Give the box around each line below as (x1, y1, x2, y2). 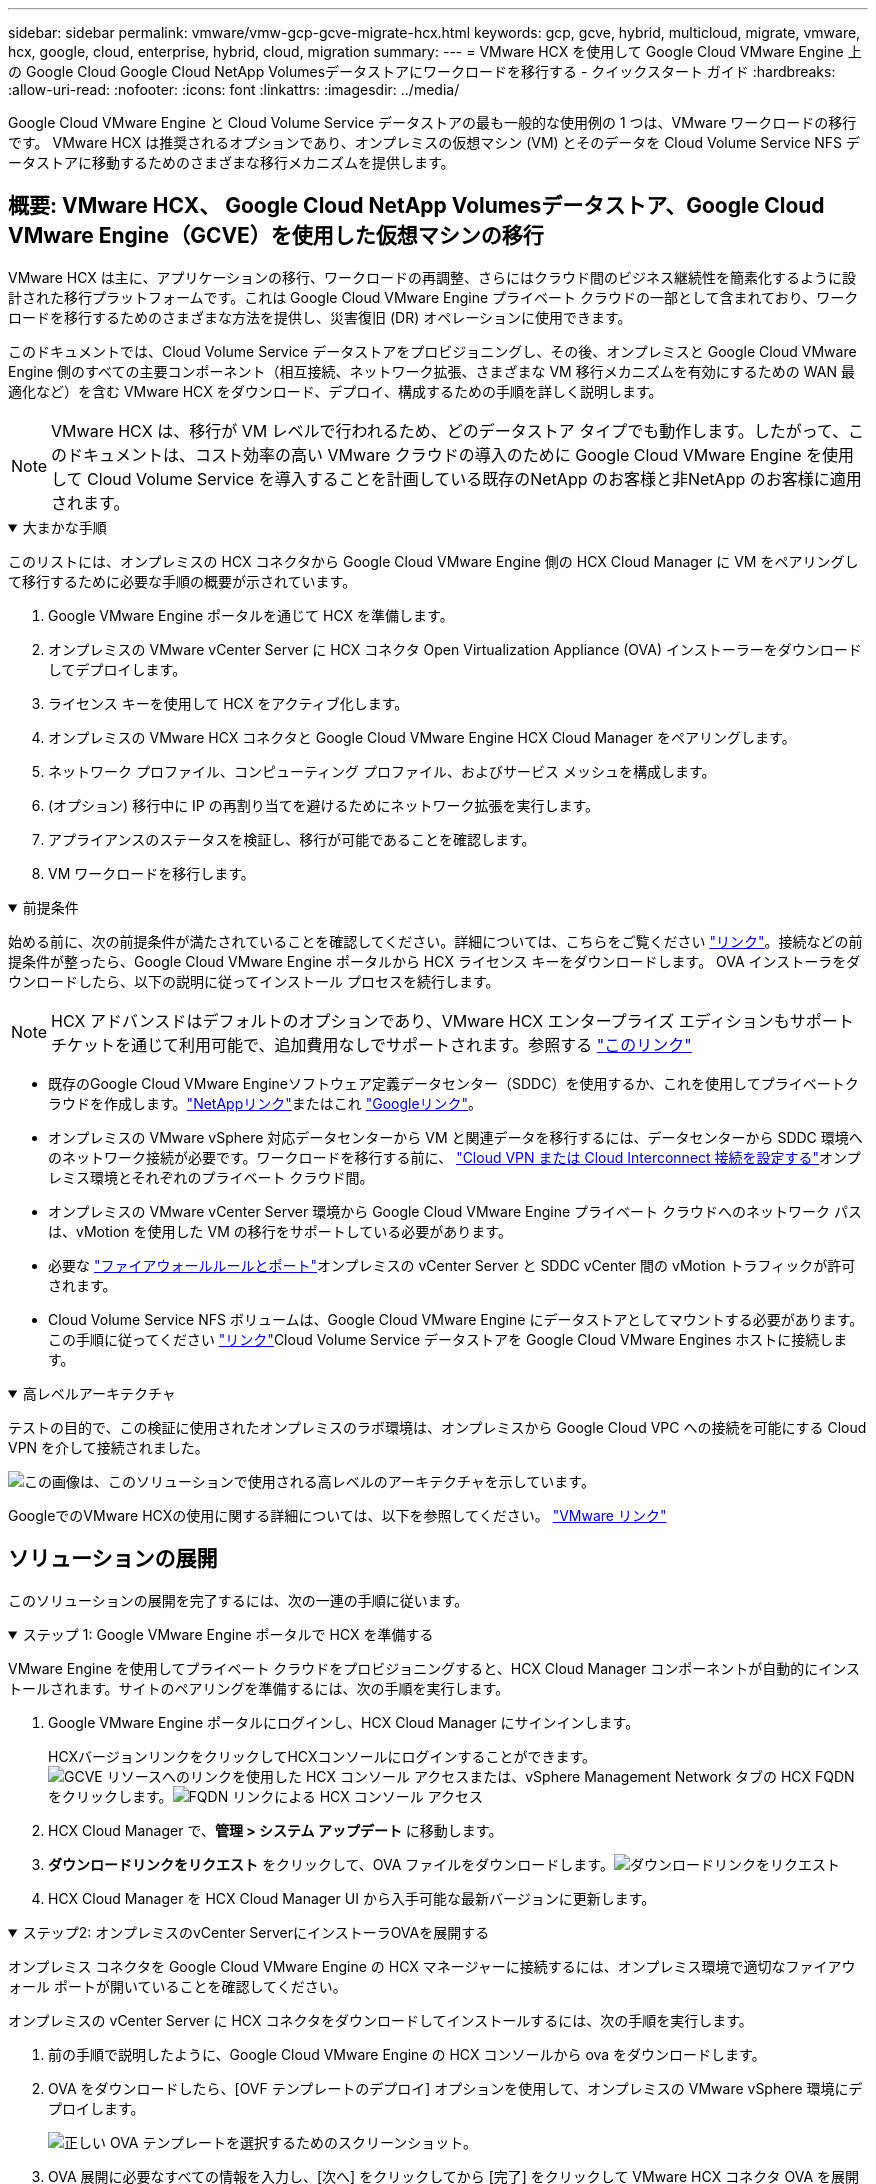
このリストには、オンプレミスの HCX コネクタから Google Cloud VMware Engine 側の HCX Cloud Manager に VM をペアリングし (8, 552, 859, 570)
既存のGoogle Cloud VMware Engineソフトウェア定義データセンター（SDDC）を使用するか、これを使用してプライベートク (48, 1074, 859, 1092)
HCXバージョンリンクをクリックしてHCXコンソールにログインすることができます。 (48, 1747, 597, 1765)
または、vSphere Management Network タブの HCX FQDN (469, 1767, 855, 1785)
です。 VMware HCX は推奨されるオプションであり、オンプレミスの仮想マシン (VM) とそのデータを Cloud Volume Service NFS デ (8, 134, 861, 151)
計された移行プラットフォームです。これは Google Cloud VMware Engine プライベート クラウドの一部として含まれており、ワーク (8, 288, 859, 306)
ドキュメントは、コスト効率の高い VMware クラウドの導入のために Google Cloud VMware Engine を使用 (67, 444, 854, 465)
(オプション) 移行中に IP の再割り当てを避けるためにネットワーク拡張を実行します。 (48, 796, 600, 814)
